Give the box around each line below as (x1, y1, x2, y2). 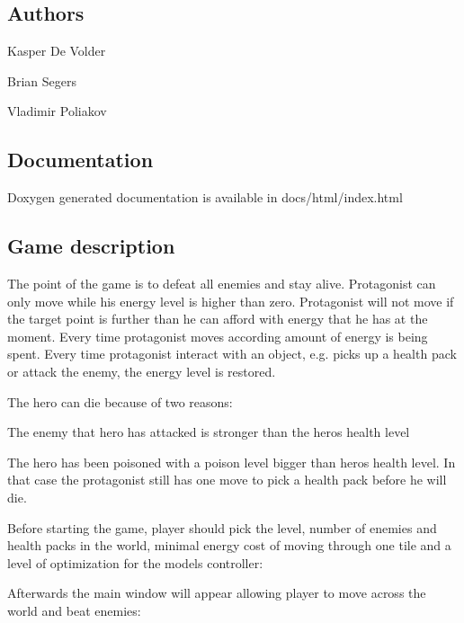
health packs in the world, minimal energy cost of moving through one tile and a (7, 536, 451, 555)
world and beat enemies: (7, 601, 141, 619)
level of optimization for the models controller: (7, 553, 263, 572)
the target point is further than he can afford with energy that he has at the (7, 309, 428, 328)
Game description (7, 232, 175, 260)
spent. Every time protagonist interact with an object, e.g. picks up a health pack (7, 344, 457, 363)
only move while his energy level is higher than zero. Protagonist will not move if (7, 291, 454, 310)
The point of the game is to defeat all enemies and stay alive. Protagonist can (7, 273, 436, 292)
